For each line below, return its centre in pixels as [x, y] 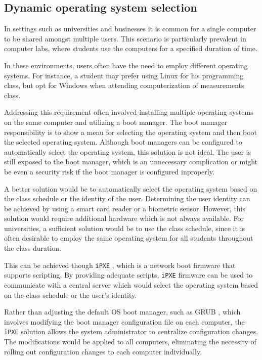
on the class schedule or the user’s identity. [71, 295]
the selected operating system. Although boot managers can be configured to [123, 142]
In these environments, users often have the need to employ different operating [126, 65]
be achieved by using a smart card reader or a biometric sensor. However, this [125, 208]
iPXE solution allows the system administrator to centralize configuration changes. [131, 331]
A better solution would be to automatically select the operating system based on [131, 188]
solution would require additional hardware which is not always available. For [124, 218]
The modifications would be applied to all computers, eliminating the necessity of [130, 342]
